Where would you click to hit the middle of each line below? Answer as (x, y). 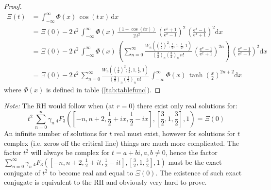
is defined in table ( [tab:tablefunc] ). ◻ (103, 89)
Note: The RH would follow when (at (59, 106)
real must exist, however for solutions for (175, 133)
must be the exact (195, 162)
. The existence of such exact (199, 172)
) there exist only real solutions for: (185, 106)
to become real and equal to (91, 172)
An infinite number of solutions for (56, 133)
